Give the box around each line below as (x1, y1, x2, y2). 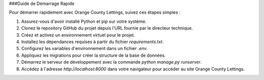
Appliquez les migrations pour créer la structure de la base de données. (21, 52, 166, 58)
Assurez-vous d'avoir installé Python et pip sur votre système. (21, 18, 147, 24)
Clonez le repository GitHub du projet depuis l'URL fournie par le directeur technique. (21, 25, 193, 31)
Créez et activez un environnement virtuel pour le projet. (21, 32, 135, 38)
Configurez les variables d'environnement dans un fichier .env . (21, 46, 148, 51)
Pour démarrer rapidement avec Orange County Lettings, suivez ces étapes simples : (9, 10, 181, 16)
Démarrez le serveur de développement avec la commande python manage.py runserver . (21, 59, 202, 65)
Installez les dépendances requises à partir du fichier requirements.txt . (21, 39, 164, 45)
